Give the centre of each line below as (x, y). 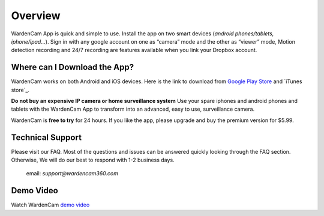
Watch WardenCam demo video (50, 205)
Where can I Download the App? (73, 67)
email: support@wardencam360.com (72, 174)
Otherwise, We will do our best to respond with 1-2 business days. (93, 160)
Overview (36, 16)
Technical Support (46, 137)
